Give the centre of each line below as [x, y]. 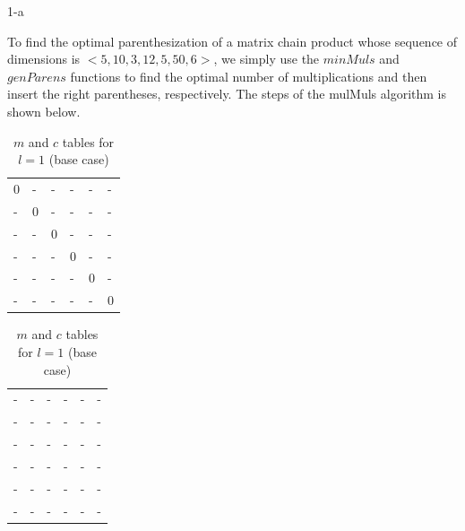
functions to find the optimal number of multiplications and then [249, 76]
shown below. [44, 111]
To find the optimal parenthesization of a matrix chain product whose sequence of [232, 41]
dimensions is [44, 59]
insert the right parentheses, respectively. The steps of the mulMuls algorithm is [227, 94]
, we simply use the [267, 59]
